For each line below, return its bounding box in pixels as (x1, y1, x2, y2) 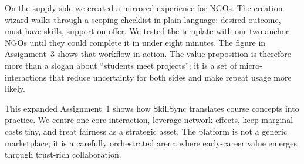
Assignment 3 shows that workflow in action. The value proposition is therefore (5, 48, 291, 60)
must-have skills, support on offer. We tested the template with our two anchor (5, 25, 289, 37)
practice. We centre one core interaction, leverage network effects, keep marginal (5, 113, 293, 126)
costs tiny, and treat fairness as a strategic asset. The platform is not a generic (5, 125, 288, 137)
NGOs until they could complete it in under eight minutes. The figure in (5, 36, 266, 48)
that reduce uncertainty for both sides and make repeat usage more (49, 71, 292, 83)
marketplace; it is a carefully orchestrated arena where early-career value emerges (5, 136, 297, 149)
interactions (5, 71, 47, 83)
